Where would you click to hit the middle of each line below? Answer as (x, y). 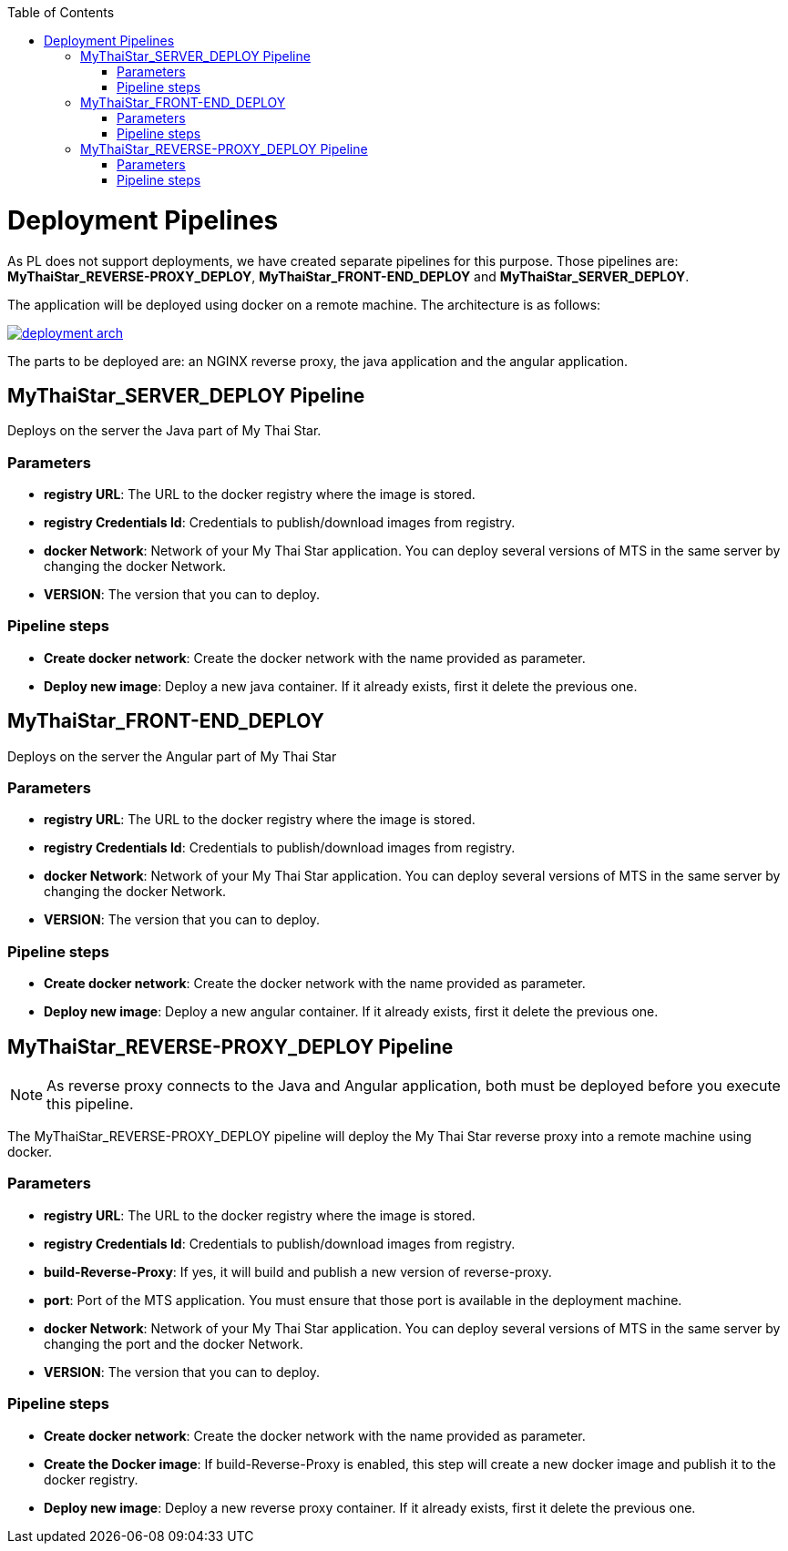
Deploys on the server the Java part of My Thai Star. (164, 431)
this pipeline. (90, 1104)
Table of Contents (61, 12)
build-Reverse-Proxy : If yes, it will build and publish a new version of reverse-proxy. (298, 1271)
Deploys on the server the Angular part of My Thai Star (172, 756)
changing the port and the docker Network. (174, 1343)
